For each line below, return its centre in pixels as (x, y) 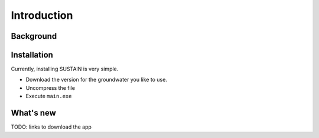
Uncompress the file (50, 87)
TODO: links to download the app (51, 127)
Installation (32, 55)
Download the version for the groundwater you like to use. (97, 80)
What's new (33, 113)
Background (34, 36)
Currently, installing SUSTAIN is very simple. (65, 69)
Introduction (42, 15)
